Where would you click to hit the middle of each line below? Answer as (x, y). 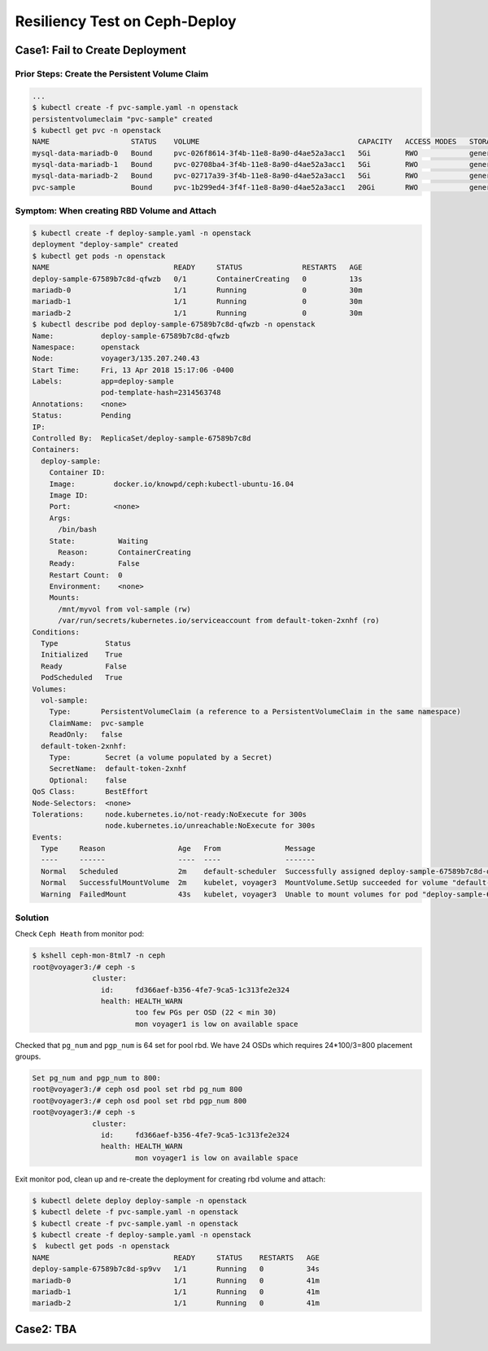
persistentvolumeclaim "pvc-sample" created (122, 119)
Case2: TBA (46, 1329)
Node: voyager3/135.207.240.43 (116, 359)
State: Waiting (99, 541)
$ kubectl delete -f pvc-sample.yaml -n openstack (135, 1212)
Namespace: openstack (86, 347)
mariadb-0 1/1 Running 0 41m (176, 1280)
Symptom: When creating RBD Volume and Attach (116, 211)
